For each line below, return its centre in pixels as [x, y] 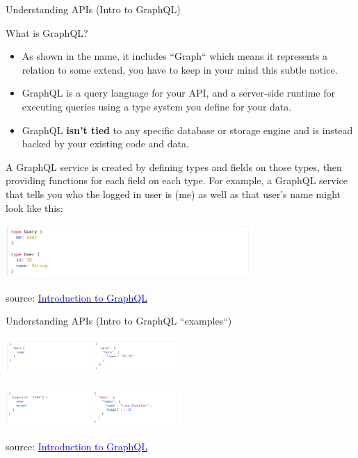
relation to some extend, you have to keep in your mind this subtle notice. [180, 69]
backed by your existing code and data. [105, 144]
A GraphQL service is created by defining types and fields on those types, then [174, 166]
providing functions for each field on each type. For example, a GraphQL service [177, 180]
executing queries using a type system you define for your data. [157, 106]
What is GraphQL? [47, 32]
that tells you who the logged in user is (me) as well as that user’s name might [173, 194]
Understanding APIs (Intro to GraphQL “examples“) [119, 321]
